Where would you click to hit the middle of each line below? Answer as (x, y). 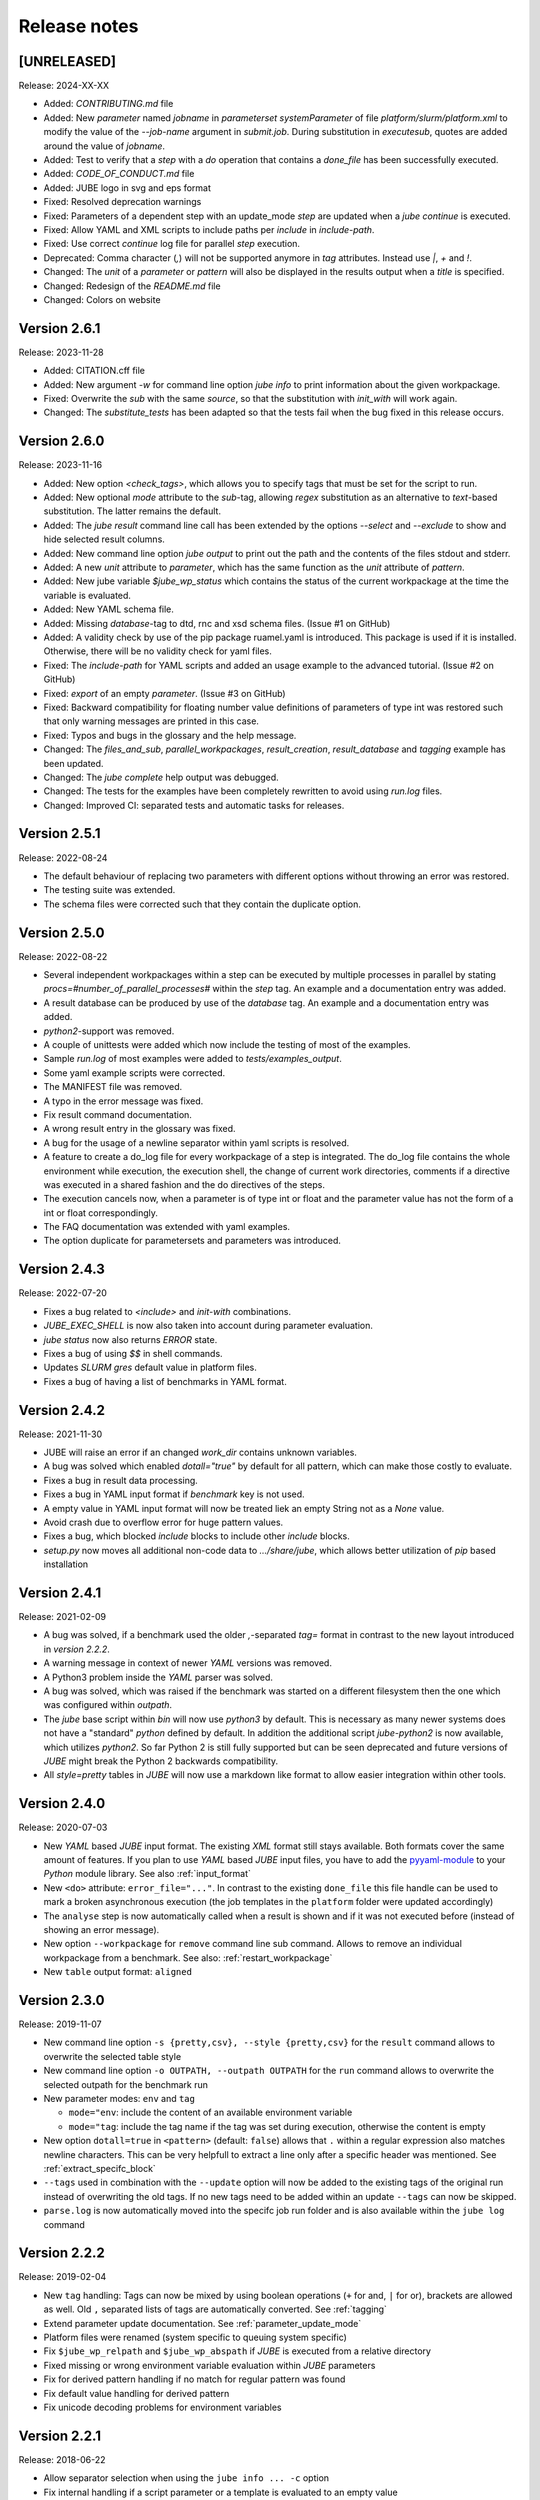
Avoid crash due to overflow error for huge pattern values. (163, 1522)
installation (66, 1564)
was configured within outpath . (108, 1705)
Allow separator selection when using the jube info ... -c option (186, 2478)
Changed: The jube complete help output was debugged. (161, 777)
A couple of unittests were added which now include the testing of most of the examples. (227, 1044)
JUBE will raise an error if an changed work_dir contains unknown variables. (200, 1452)
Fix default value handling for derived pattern (136, 2393)
